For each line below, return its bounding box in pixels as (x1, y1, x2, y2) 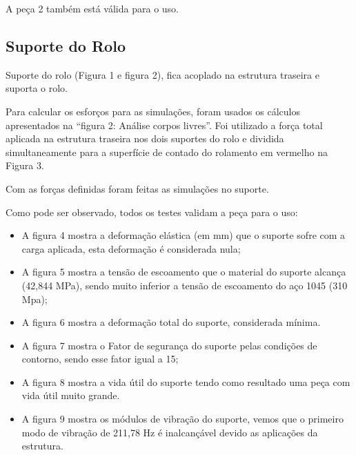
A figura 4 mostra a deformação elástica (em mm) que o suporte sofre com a (21, 228, 346, 242)
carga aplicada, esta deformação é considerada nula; (21, 241, 241, 255)
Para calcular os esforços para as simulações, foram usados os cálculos (6, 104, 300, 118)
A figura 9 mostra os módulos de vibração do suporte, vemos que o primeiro (21, 412, 344, 426)
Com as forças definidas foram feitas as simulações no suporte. (6, 181, 269, 195)
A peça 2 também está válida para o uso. (6, 1, 179, 15)
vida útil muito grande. (21, 388, 120, 403)
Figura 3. (6, 158, 44, 173)
